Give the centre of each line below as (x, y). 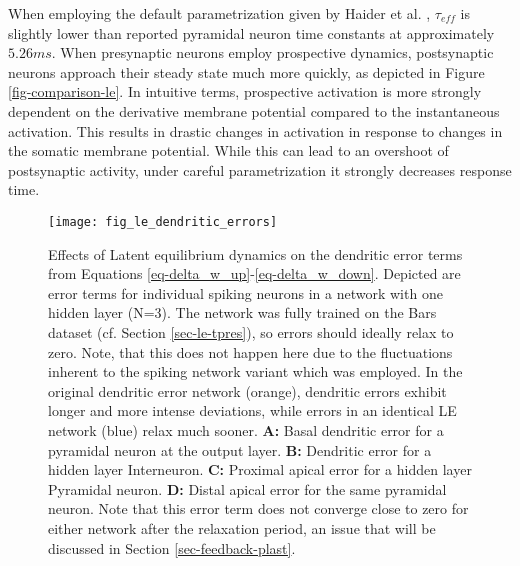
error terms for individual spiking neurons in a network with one (245, 292)
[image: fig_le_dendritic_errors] (163, 221)
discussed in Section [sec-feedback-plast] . (172, 547)
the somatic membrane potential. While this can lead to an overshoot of (228, 150)
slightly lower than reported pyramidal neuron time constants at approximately (251, 32)
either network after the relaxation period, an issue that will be (242, 527)
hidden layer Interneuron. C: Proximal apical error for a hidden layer (260, 469)
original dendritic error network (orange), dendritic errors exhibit (247, 390)
